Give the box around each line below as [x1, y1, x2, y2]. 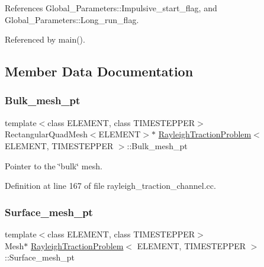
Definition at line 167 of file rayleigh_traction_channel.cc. [5, 179, 216, 192]
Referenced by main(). [5, 33, 85, 46]
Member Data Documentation [5, 62, 194, 81]
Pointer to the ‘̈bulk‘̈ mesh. [5, 159, 102, 172]
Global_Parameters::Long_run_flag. [5, 13, 139, 25]
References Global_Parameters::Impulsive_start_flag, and [5, 2, 217, 14]
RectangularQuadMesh [5, 128, 88, 140]
